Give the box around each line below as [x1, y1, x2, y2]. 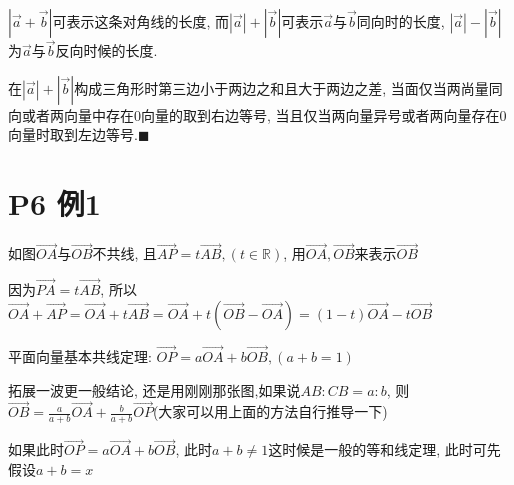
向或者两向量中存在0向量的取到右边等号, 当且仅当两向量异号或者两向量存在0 [8, 104, 507, 125]
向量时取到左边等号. [8, 124, 138, 145]
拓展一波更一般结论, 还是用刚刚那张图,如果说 [8, 379, 301, 400]
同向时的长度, [356, 11, 445, 31]
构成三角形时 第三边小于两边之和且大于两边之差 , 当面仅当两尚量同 [74, 77, 503, 98]
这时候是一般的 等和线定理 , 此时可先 [268, 439, 501, 460]
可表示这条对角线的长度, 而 [52, 11, 230, 31]
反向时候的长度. [55, 40, 158, 61]
